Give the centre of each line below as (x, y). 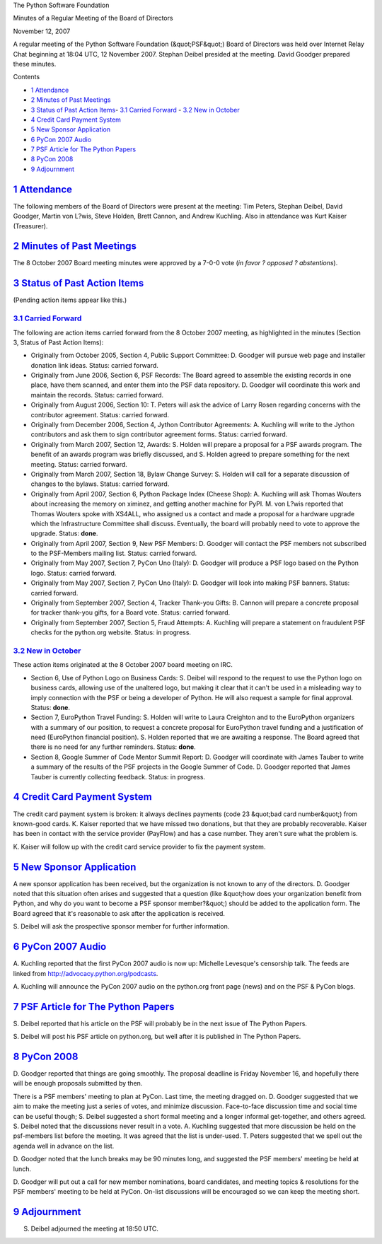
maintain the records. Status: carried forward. (97, 395)
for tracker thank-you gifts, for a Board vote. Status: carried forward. (131, 612)
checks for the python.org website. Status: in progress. (111, 632)
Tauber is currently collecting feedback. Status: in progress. (118, 777)
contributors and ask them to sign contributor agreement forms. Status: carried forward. (159, 434)
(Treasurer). (30, 226)
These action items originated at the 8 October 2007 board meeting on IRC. (123, 665)
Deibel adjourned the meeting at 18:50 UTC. (95, 1229)
